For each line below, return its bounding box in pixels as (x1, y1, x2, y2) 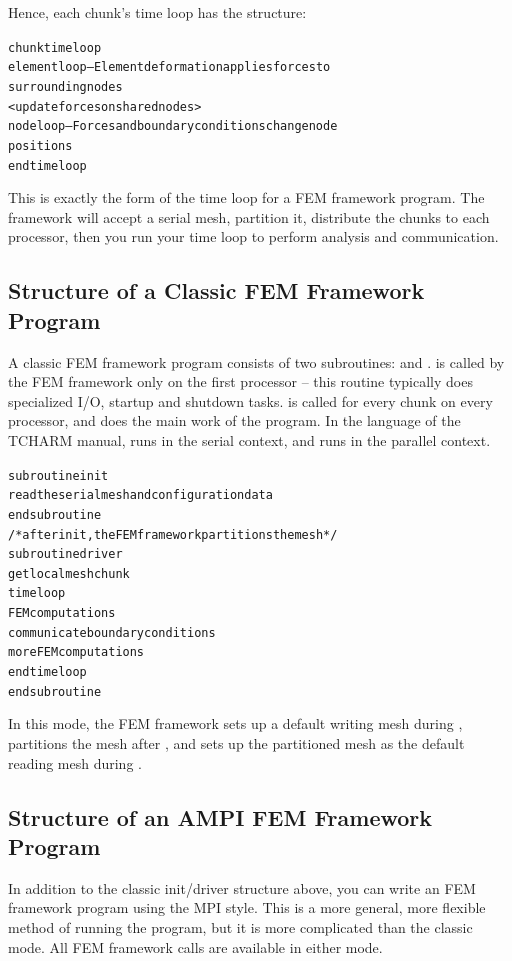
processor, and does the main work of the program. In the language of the (8, 410, 461, 431)
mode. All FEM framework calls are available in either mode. (8, 936, 383, 957)
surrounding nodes (8, 79, 123, 94)
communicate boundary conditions (8, 625, 216, 640)
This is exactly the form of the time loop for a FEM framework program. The (8, 187, 485, 208)
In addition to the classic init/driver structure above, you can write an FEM (8, 877, 476, 898)
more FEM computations (8, 645, 145, 660)
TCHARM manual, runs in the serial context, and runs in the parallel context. (8, 429, 491, 450)
